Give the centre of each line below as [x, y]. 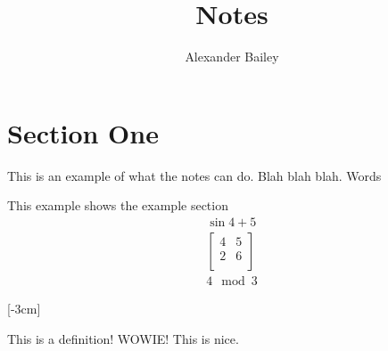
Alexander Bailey [232, 57]
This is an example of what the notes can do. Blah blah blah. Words [194, 175]
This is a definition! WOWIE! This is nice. [123, 338]
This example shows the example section [118, 205]
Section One [83, 132]
